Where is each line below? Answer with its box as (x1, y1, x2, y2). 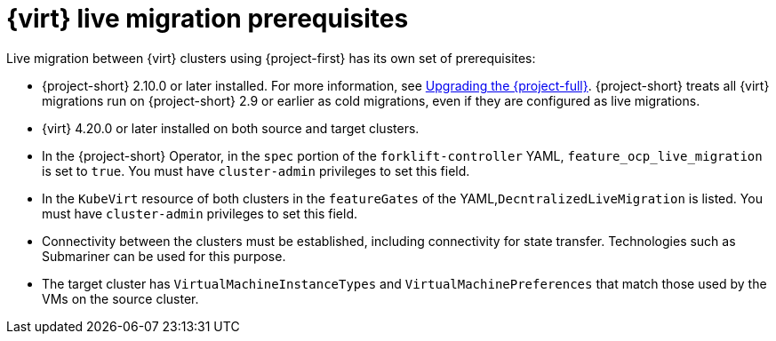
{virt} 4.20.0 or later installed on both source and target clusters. (42, 120, 420, 136)
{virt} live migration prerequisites (6, 4, 409, 34)
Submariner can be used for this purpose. (42, 248, 286, 264)
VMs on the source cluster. (42, 290, 199, 306)
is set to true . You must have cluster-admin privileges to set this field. (42, 163, 470, 178)
